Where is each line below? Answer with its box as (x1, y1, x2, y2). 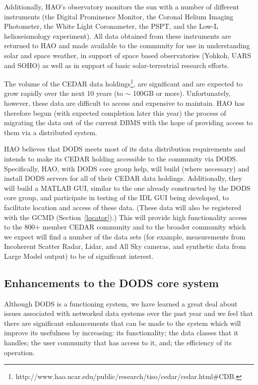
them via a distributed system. (4, 127, 97, 137)
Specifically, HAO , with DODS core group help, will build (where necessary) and (4, 163, 250, 173)
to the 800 (4, 222, 35, 232)
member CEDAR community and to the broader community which (42, 222, 246, 232)
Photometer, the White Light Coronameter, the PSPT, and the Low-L (4, 21, 218, 31)
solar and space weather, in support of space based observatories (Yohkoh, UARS (4, 50, 251, 60)
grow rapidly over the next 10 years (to (4, 88, 123, 98)
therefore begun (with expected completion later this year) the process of (4, 107, 226, 118)
